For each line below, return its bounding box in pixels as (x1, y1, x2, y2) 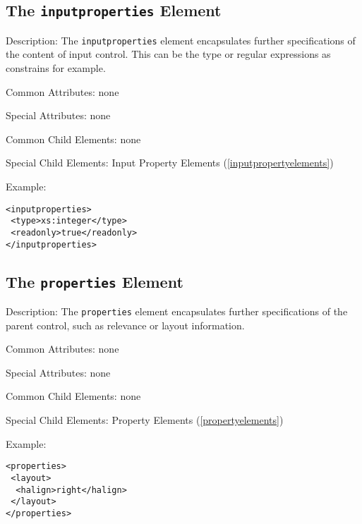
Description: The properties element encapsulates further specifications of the (6, 304, 348, 318)
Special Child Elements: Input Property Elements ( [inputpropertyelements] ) (6, 155, 334, 170)
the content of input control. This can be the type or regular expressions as (6, 47, 331, 61)
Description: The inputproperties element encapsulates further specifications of (6, 32, 356, 47)
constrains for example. (6, 61, 106, 75)
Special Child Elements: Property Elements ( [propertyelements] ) (6, 413, 284, 427)
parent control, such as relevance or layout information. (6, 317, 245, 332)
